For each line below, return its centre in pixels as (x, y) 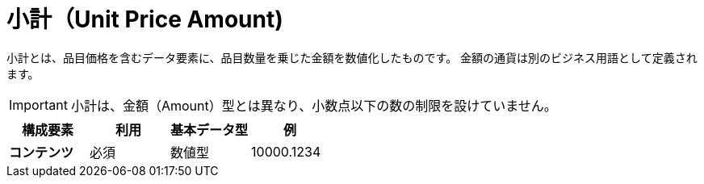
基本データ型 (210, 130)
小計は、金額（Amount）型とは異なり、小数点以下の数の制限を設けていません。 (314, 105)
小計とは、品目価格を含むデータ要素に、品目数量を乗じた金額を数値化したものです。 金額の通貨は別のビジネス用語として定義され (352, 57)
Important (38, 105)
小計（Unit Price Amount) (145, 19)
